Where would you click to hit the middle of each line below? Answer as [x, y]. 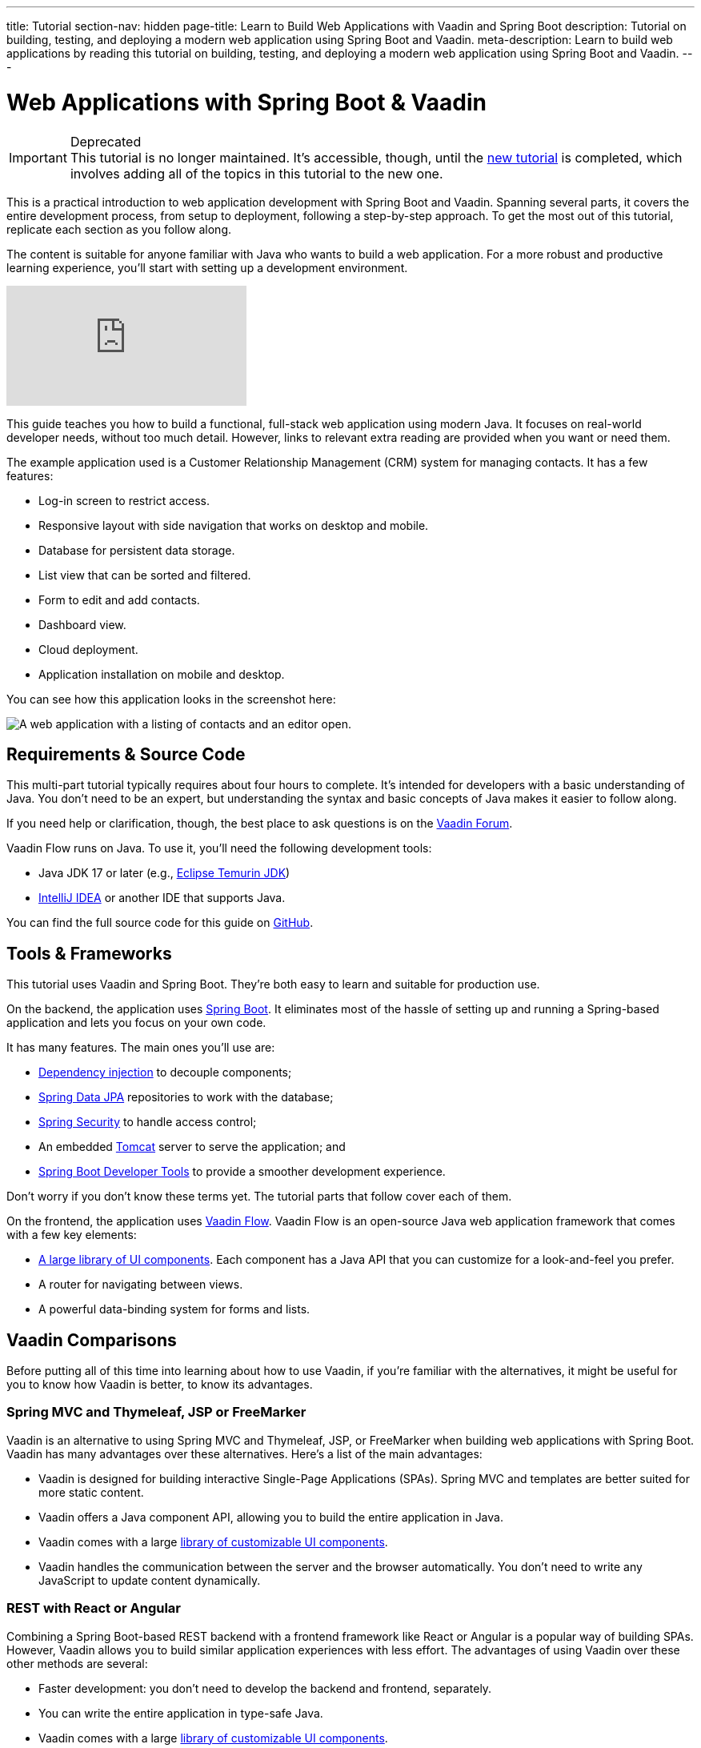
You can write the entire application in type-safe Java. [181, 1713]
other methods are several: [77, 1663]
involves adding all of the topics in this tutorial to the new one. [256, 173]
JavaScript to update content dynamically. [150, 1580]
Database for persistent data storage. [137, 550]
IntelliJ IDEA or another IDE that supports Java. [162, 898]
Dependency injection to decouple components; [165, 1072]
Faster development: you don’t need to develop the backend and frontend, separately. [265, 1688]
